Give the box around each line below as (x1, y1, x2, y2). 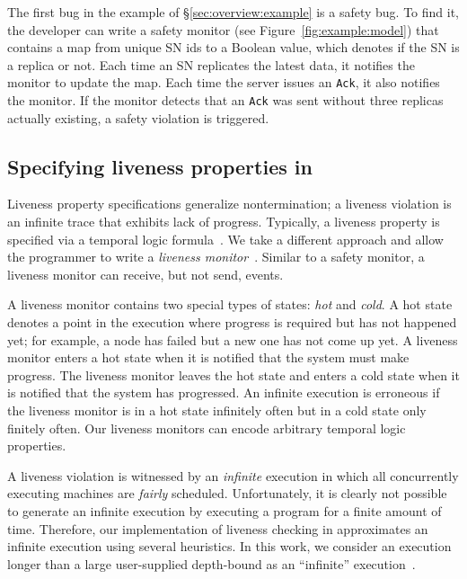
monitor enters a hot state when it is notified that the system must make (7, 348, 410, 367)
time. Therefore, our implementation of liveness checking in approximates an (7, 519, 428, 538)
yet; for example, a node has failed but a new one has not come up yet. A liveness (7, 330, 458, 349)
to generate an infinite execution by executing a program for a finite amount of (7, 501, 442, 520)
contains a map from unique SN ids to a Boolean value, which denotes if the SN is (7, 38, 460, 57)
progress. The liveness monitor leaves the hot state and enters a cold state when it (7, 365, 460, 384)
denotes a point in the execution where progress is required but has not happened (7, 313, 457, 332)
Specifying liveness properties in (7, 152, 313, 180)
